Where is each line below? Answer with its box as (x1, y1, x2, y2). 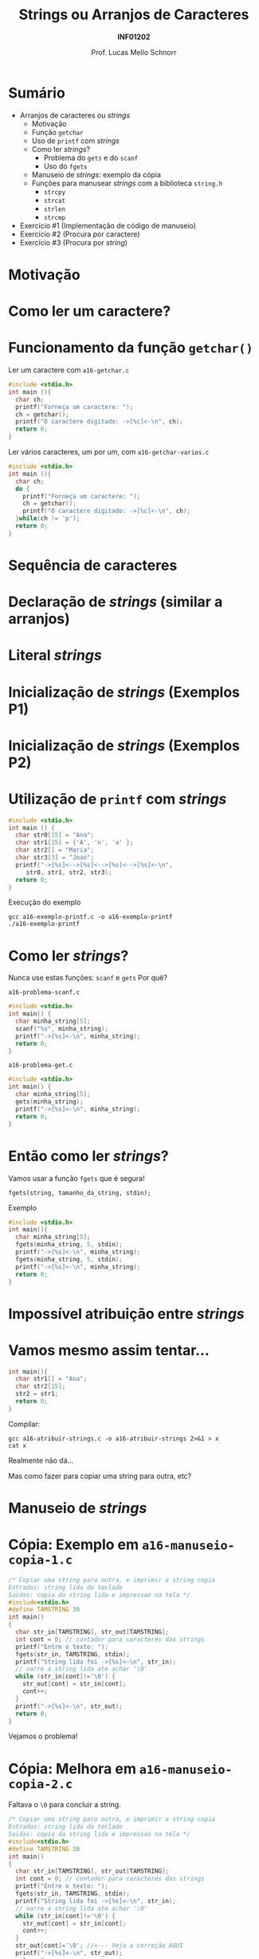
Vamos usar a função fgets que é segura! (8, 1173, 145, 1183)
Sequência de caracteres (8, 556, 178, 574)
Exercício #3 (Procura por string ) (19, 237, 128, 247)
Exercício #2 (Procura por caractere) (19, 229, 141, 239)
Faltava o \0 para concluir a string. (8, 1800, 121, 1810)
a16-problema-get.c (8, 1061, 73, 1070)
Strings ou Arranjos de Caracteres (18, 6, 249, 24)
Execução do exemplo (8, 897, 81, 908)
